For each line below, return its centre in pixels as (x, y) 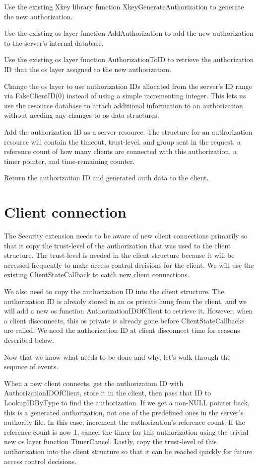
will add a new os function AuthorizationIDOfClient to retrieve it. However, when (129, 311)
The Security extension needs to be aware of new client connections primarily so (126, 236)
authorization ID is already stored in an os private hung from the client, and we (126, 301)
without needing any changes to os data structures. (82, 115)
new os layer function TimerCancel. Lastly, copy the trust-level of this (110, 441)
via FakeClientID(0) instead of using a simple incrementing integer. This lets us (125, 96)
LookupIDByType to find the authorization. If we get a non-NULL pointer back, (127, 402)
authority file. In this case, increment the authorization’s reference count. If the (125, 422)
